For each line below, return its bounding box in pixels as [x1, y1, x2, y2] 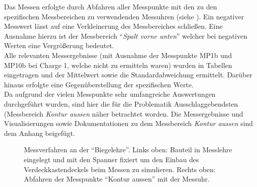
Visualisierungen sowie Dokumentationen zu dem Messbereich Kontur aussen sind [4, 118, 253, 128]
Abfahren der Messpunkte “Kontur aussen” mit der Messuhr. [24, 174, 210, 184]
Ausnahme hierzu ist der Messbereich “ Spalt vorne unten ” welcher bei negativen [4, 30, 248, 41]
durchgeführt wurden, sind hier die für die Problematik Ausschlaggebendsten [4, 98, 238, 109]
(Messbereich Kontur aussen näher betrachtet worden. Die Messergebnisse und [4, 108, 244, 119]
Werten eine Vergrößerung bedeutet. [4, 40, 114, 51]
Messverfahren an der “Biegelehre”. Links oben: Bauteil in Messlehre [24, 144, 232, 155]
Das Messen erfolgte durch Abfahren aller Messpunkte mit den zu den [4, 1, 217, 11]
